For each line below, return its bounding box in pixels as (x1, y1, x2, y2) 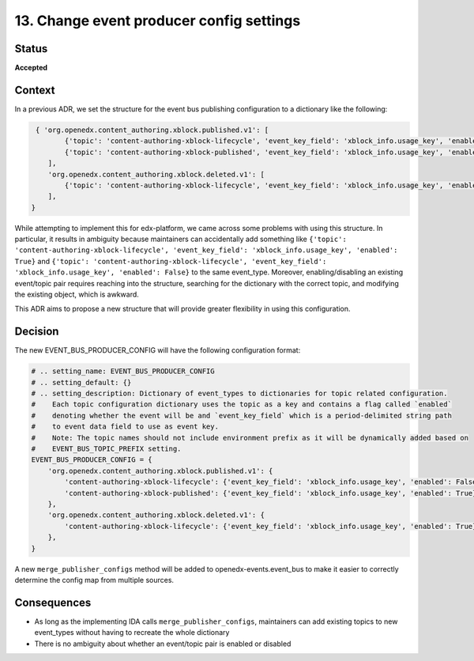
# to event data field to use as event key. (31, 422, 219, 431)
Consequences (14, 595, 92, 609)
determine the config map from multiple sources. (14, 575, 174, 584)
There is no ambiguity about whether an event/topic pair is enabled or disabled (34, 639, 292, 648)
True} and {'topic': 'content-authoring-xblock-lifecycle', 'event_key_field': (14, 256, 327, 266)
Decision (14, 325, 59, 338)
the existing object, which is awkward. (14, 289, 140, 300)
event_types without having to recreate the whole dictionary (34, 628, 230, 637)
